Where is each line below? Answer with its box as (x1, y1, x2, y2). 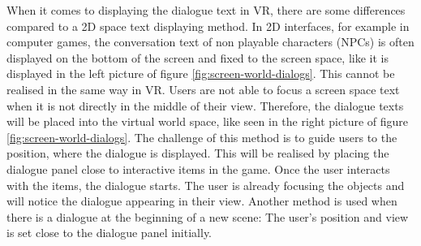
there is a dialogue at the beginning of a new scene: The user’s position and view (6, 208, 409, 225)
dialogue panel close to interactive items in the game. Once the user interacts (6, 160, 390, 177)
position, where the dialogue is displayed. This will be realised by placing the (6, 145, 389, 162)
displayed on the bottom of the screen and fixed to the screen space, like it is (6, 49, 389, 66)
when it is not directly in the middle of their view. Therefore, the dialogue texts (6, 97, 404, 114)
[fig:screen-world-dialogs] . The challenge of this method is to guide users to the (6, 128, 397, 145)
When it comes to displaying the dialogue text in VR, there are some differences (6, 2, 406, 18)
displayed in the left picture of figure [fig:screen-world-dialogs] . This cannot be (6, 65, 395, 82)
